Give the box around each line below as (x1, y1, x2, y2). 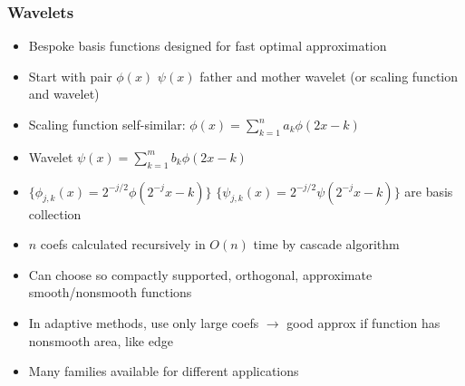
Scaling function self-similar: (28, 115, 186, 133)
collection (28, 204, 82, 223)
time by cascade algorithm (253, 235, 400, 254)
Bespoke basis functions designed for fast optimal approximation (28, 36, 387, 55)
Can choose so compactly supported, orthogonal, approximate (28, 265, 373, 284)
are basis (404, 181, 453, 200)
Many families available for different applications (28, 362, 299, 381)
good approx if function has (286, 313, 441, 332)
